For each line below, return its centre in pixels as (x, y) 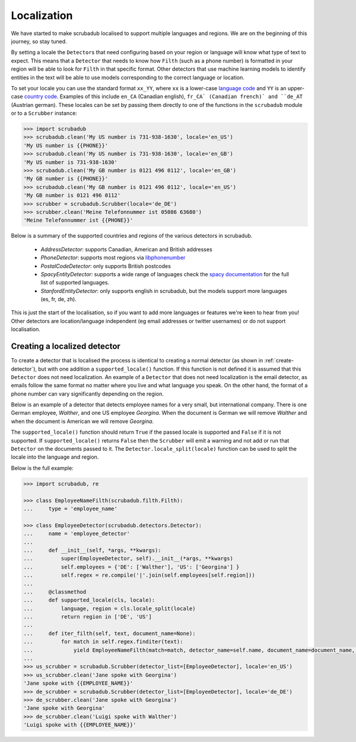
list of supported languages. (75, 283)
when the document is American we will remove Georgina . (82, 421)
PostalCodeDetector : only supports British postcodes (106, 266)
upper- (296, 88)
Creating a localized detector (66, 347)
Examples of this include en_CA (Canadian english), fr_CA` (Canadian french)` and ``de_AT (181, 97)
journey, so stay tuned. (39, 41)
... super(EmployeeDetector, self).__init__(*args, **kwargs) (128, 559)
